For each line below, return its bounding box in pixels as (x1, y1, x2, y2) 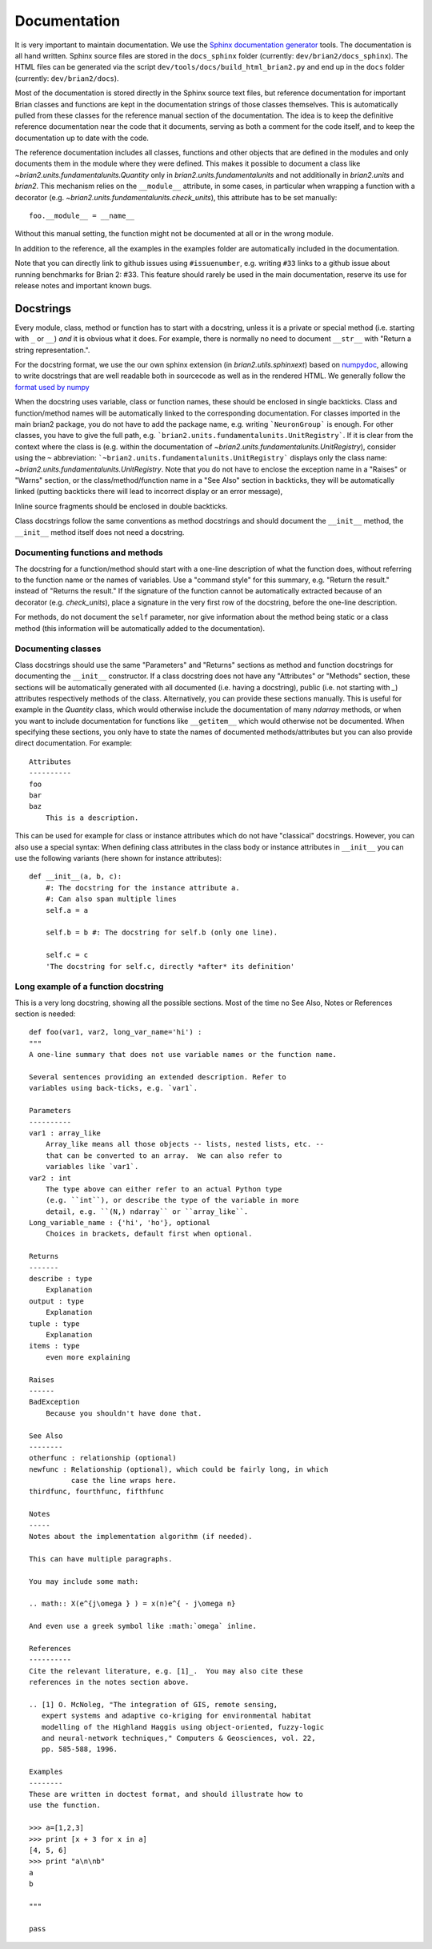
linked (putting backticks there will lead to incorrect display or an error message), (14, 487, 283, 496)
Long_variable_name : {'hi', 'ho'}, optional (29, 1218, 211, 1228)
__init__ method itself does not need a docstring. (14, 527, 185, 536)
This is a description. (45, 813, 139, 822)
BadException (29, 1397, 80, 1407)
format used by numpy (14, 382, 90, 392)
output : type (29, 1296, 84, 1305)
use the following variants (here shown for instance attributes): (14, 854, 222, 862)
